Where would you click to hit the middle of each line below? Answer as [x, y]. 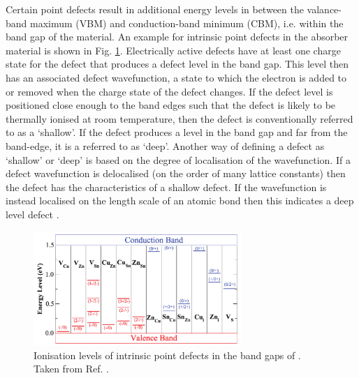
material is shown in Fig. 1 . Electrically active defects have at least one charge [173, 50]
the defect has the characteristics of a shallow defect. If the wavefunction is [166, 187]
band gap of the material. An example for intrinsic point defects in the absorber [177, 37]
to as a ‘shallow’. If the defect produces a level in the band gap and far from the [177, 132]
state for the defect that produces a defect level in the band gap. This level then [177, 64]
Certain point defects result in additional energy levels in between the [155, 9]
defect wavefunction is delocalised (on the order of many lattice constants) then [176, 173]
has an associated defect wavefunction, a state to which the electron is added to [176, 77]
